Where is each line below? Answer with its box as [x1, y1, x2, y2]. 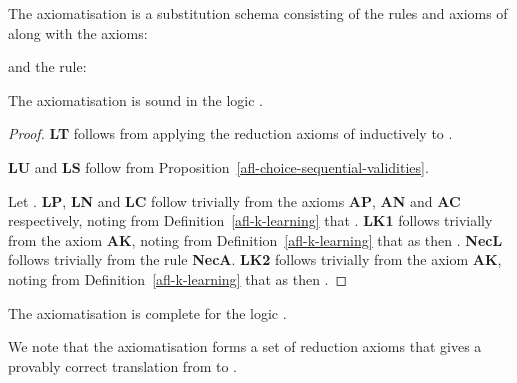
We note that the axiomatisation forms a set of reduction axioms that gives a [8, 336, 482, 357]
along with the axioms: [8, 22, 148, 43]
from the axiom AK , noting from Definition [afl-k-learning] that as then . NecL [8, 229, 503, 250]
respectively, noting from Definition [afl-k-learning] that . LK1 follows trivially [8, 210, 493, 231]
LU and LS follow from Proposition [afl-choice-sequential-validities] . [8, 156, 429, 177]
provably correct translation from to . [8, 355, 237, 376]
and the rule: [8, 56, 87, 77]
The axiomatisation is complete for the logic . [8, 302, 287, 323]
